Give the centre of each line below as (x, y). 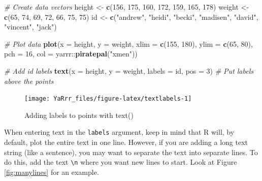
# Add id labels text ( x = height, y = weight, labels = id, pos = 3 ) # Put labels (129, 70)
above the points (29, 81)
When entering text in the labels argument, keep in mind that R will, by (119, 132)
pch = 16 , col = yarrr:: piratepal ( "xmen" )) (71, 54)
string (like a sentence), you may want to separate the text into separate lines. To (131, 152)
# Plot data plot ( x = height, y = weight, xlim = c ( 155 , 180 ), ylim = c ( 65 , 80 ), (128, 43)
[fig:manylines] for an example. (52, 172)
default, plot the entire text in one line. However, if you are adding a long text (126, 142)
